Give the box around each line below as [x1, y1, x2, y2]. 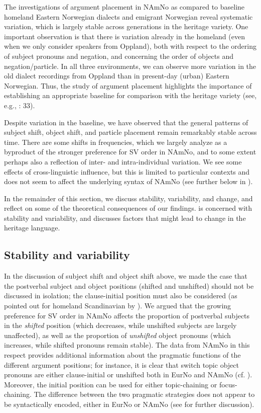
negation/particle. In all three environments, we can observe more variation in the [4, 60, 256, 71]
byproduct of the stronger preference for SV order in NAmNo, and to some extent [4, 146, 256, 157]
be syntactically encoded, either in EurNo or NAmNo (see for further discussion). [4, 398, 254, 409]
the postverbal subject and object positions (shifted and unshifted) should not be [4, 280, 254, 291]
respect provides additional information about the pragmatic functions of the [4, 350, 241, 360]
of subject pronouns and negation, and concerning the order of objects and [4, 50, 234, 61]
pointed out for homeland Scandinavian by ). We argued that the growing [4, 300, 231, 311]
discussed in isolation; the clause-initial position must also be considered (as [4, 290, 237, 301]
